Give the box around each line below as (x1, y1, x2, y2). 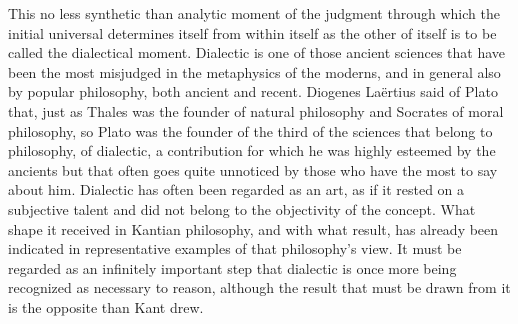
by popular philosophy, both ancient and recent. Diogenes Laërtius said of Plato (8, 81, 498, 102)
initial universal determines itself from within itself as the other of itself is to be (8, 22, 497, 43)
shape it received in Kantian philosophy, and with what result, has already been (8, 218, 499, 239)
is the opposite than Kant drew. (8, 296, 204, 317)
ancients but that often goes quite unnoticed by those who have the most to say (8, 159, 498, 180)
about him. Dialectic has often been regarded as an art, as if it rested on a (8, 179, 465, 200)
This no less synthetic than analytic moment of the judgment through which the (8, 3, 500, 23)
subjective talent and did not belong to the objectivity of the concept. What (8, 198, 476, 219)
